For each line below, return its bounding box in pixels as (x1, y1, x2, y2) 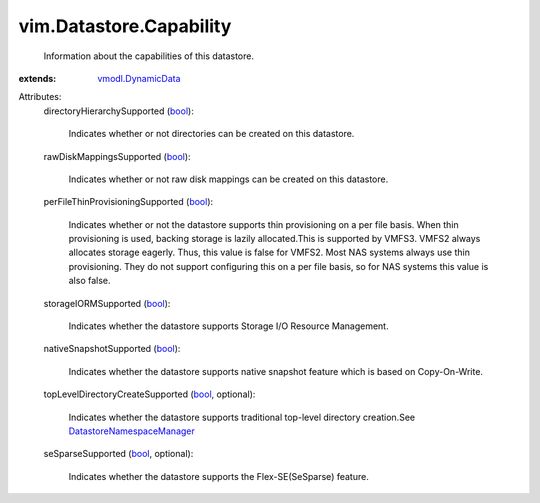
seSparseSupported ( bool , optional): (43, 448, 194, 460)
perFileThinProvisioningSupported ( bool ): (43, 196, 214, 208)
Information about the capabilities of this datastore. (43, 50, 255, 62)
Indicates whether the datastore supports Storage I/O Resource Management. (68, 320, 389, 332)
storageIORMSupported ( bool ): (43, 297, 171, 309)
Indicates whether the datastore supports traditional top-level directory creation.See (68, 411, 415, 423)
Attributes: (18, 91, 62, 103)
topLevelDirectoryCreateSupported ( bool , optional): (43, 388, 256, 400)
